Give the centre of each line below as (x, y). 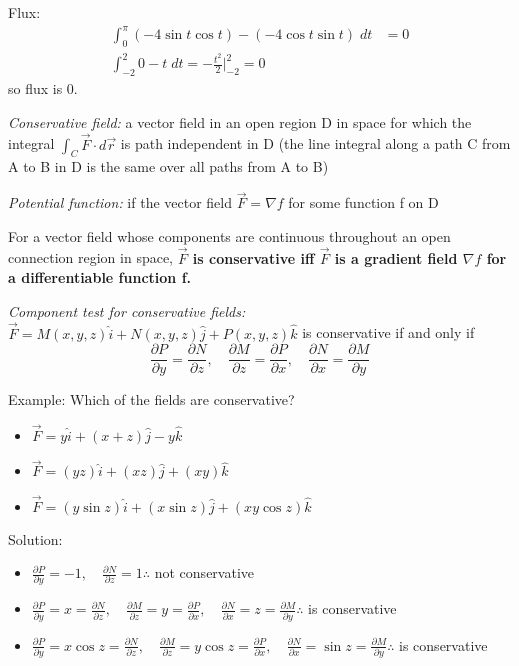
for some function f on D (363, 202)
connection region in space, (91, 257)
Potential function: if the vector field (120, 202)
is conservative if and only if (388, 332)
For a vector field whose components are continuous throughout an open (229, 235)
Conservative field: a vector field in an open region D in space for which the (240, 121)
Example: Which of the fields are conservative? (151, 399)
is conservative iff (253, 257)
